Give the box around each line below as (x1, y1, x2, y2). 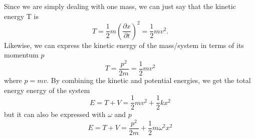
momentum (4, 49, 39, 60)
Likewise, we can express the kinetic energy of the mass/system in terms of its (4, 39, 244, 50)
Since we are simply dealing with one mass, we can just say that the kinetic (4, 1, 236, 11)
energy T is (4, 10, 39, 21)
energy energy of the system (4, 84, 90, 95)
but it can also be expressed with (4, 109, 106, 119)
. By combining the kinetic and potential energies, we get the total (47, 75, 251, 85)
